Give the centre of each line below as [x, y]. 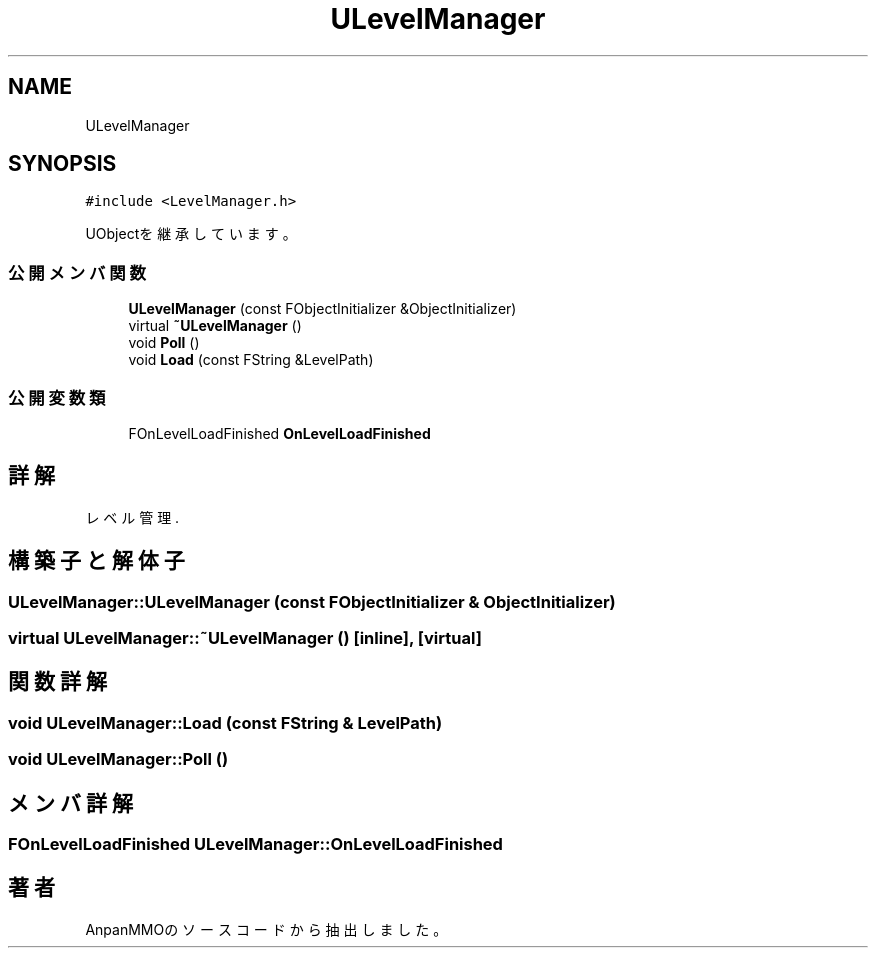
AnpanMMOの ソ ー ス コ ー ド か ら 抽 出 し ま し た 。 [266, 929]
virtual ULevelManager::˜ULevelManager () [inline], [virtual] [245, 638]
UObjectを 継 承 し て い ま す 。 [191, 234]
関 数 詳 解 [57, 682]
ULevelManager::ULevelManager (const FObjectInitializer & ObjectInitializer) [312, 601]
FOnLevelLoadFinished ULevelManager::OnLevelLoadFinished [255, 844]
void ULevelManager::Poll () [118, 759]
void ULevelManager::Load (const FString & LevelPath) [225, 722]
